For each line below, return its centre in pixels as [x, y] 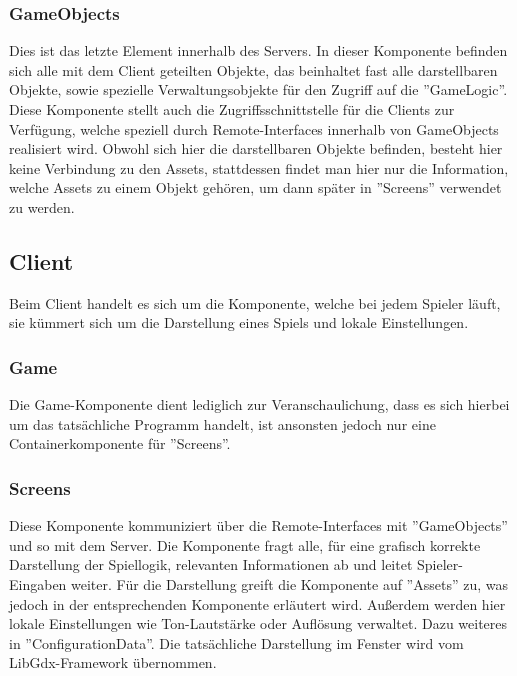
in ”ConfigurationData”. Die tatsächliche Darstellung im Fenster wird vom [236, 642]
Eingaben [38, 583]
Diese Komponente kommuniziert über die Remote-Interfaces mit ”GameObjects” [258, 525]
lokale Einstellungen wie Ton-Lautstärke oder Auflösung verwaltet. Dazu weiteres [258, 623]
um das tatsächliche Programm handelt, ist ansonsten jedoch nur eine [222, 423]
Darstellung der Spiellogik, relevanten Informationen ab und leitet [211, 564]
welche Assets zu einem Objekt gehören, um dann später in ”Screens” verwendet [255, 187]
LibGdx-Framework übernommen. [113, 662]
